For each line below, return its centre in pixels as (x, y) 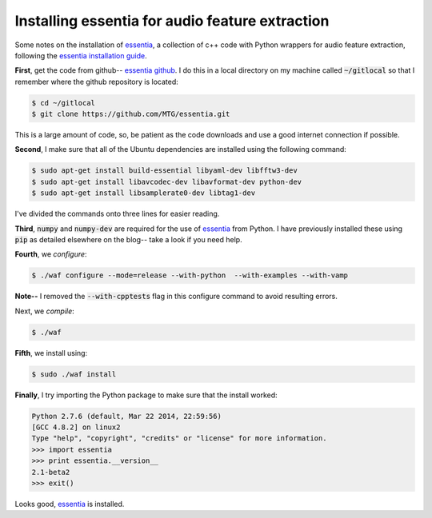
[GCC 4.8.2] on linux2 (76, 427)
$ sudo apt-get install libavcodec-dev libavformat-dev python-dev (167, 181)
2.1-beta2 (51, 472)
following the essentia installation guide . (81, 55)
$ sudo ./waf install (74, 374)
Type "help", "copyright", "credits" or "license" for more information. (179, 438)
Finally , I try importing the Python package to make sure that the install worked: (146, 395)
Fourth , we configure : (51, 254)
